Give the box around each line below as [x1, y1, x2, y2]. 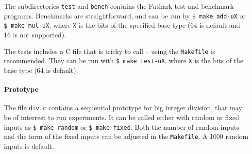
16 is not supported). [4, 29, 67, 39]
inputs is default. [4, 140, 54, 151]
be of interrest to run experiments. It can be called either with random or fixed [4, 112, 239, 122]
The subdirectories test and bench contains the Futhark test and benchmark [4, 1, 234, 11]
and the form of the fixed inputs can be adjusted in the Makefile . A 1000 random [4, 131, 249, 141]
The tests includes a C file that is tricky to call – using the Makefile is [4, 46, 216, 56]
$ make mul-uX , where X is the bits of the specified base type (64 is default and [4, 20, 240, 30]
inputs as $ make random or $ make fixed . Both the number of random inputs [4, 121, 239, 132]
